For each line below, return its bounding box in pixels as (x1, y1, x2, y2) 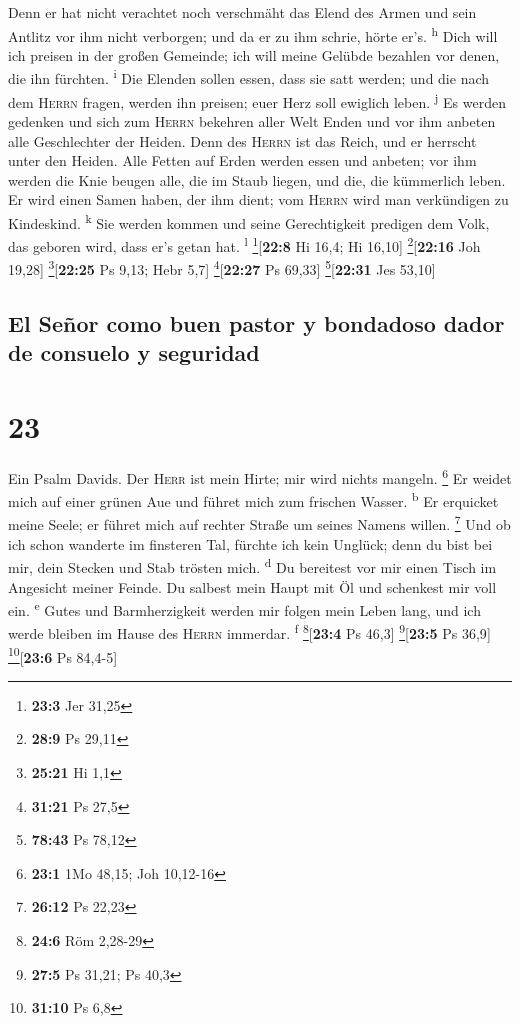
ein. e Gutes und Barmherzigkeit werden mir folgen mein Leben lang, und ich (8, 597, 481, 620)
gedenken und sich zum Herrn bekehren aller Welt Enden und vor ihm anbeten (8, 110, 496, 131)
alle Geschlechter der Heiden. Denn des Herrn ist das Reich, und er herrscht (8, 130, 477, 151)
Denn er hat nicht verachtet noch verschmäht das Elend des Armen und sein (8, 2, 477, 22)
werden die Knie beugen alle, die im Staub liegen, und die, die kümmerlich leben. (8, 169, 506, 190)
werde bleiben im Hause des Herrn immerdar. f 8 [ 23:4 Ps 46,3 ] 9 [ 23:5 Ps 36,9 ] (8, 620, 491, 644)
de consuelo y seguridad (8, 337, 260, 368)
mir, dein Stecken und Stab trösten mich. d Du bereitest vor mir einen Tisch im (8, 554, 497, 577)
